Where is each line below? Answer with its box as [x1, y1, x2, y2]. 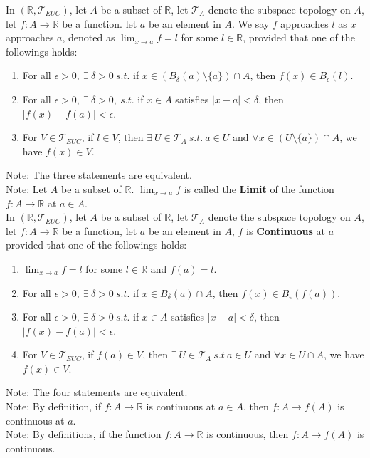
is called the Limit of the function [184, 181, 334, 196]
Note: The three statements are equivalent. [6, 167, 192, 182]
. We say [231, 16, 270, 31]
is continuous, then [206, 427, 289, 442]
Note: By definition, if [6, 399, 101, 414]
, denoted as [62, 30, 115, 45]
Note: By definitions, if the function [6, 427, 162, 442]
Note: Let [6, 181, 48, 196]
